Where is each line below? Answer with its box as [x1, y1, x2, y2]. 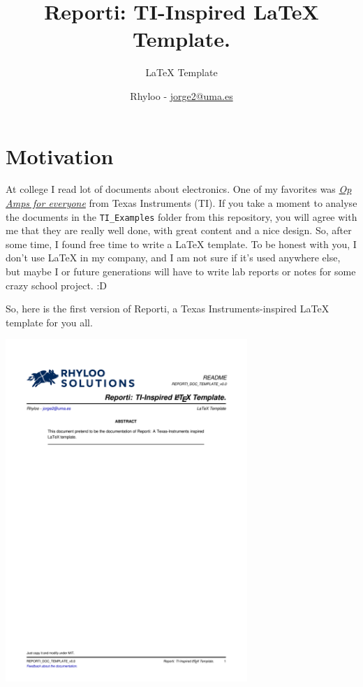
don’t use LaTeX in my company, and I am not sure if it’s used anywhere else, [6, 250, 341, 265]
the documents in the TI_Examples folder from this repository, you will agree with [6, 209, 357, 224]
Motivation [6, 141, 114, 170]
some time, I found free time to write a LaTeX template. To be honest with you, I [6, 236, 357, 251]
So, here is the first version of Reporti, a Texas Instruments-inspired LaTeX [6, 301, 329, 316]
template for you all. [6, 314, 93, 329]
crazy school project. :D [6, 277, 108, 292]
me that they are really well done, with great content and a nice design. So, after [6, 223, 352, 238]
